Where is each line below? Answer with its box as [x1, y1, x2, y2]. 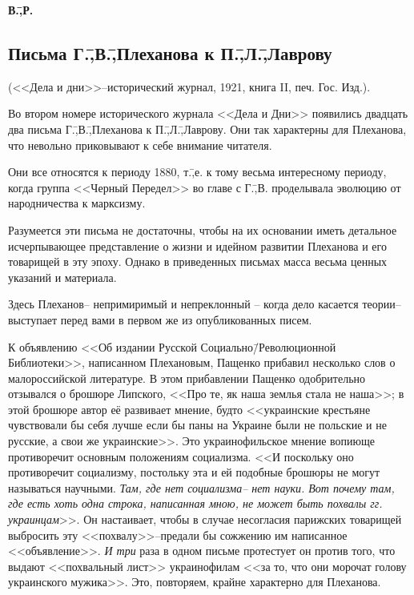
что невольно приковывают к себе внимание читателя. [8, 136, 272, 153]
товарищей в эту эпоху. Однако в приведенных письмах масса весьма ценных [8, 253, 388, 270]
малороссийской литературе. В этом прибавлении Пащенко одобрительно [8, 369, 366, 386]
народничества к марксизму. [8, 195, 146, 211]
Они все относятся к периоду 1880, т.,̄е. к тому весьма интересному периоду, [8, 163, 387, 180]
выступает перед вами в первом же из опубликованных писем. [8, 311, 312, 328]
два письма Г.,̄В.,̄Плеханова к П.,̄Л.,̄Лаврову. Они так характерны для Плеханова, [8, 120, 407, 137]
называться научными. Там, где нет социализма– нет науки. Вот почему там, [8, 479, 395, 496]
